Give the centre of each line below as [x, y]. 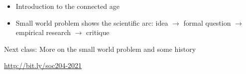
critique [98, 32]
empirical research [43, 32]
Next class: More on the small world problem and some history [100, 49]
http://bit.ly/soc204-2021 [43, 65]
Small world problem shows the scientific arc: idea [92, 22]
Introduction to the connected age [67, 6]
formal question [207, 22]
